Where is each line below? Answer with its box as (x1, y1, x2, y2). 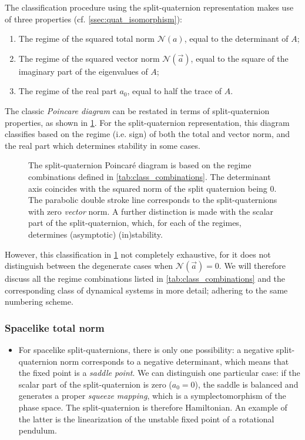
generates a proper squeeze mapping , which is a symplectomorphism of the (18, 389, 286, 402)
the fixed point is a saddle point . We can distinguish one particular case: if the (18, 366, 300, 379)
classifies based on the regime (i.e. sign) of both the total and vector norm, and (5, 128, 290, 140)
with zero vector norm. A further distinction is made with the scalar (28, 205, 274, 217)
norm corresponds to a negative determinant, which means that (60, 355, 289, 367)
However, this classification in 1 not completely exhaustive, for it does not (5, 248, 271, 260)
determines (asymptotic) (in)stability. (28, 228, 163, 240)
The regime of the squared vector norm (18, 52, 160, 64)
